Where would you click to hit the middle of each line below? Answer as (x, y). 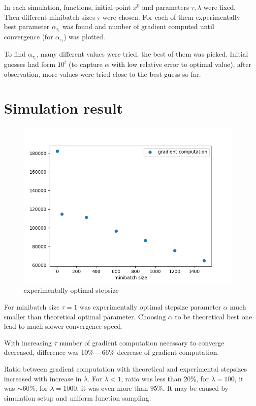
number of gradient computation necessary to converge (142, 342)
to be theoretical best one (213, 316)
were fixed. (220, 7)
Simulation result (64, 108)
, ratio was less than (151, 378)
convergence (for (29, 37)
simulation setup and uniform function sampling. (78, 397)
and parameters (165, 7)
